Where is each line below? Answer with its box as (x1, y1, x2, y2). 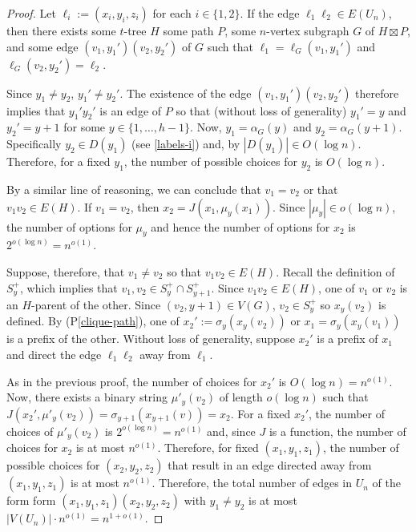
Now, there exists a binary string (6, 389, 168, 405)
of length (219, 389, 263, 405)
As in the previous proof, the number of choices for (6, 373, 257, 389)
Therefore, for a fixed (6, 153, 111, 170)
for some (63, 119, 106, 135)
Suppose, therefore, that (6, 263, 125, 280)
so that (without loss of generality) (176, 102, 347, 119)
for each (152, 5, 192, 21)
